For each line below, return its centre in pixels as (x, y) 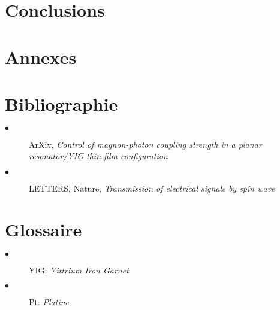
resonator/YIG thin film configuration (98, 156)
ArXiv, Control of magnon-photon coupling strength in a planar (145, 144)
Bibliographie (61, 103)
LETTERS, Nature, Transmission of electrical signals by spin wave (152, 188)
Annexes (41, 57)
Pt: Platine (49, 302)
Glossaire (43, 229)
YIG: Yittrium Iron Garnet (79, 270)
